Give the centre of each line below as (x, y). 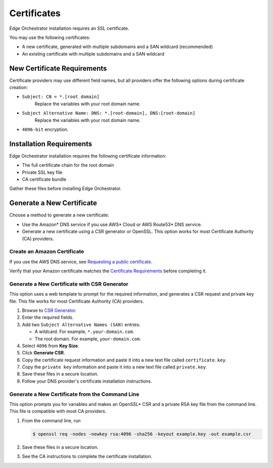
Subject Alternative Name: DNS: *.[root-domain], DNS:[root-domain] (109, 113)
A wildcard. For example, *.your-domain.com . (84, 332)
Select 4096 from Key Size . (51, 346)
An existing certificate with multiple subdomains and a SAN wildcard (93, 54)
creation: (18, 87)
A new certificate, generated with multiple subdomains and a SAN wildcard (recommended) (118, 47)
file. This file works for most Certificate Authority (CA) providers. (77, 301)
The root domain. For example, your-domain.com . (88, 339)
